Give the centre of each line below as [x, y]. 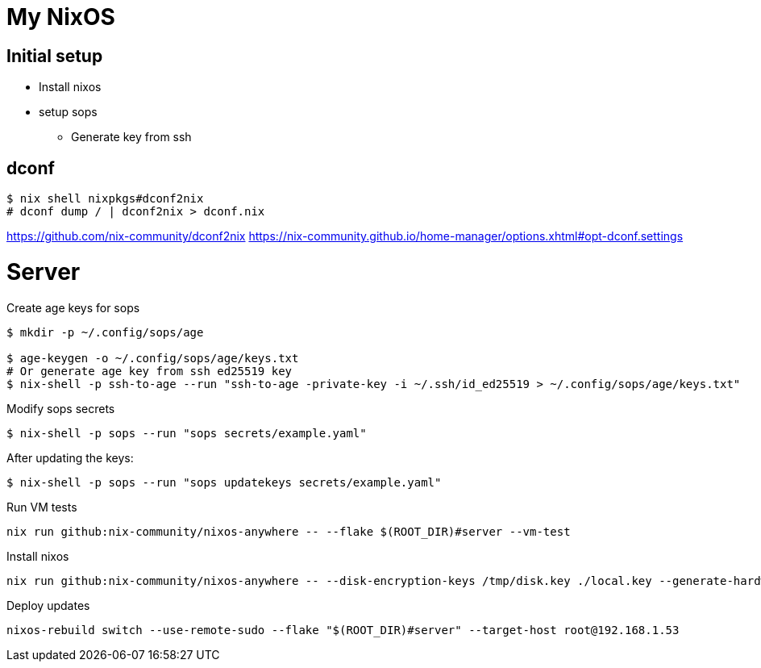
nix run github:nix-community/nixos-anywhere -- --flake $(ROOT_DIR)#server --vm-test [289, 531]
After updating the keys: [70, 457]
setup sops [68, 112]
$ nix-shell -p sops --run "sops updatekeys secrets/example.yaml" [224, 482]
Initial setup [55, 56]
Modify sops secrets [61, 408]
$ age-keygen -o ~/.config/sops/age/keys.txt [153, 358]
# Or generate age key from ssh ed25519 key [150, 371]
